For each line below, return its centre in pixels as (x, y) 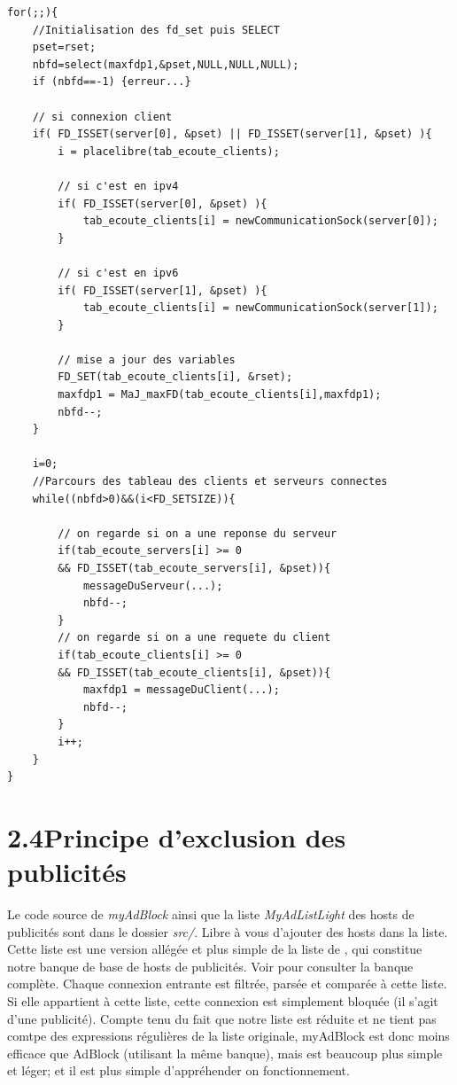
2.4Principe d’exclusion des (177, 836)
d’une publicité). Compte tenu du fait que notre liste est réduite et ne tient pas (222, 1018)
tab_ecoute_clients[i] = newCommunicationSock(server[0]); (260, 221)
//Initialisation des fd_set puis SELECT (156, 30)
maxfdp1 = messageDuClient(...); (181, 690)
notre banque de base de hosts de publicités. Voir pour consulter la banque (210, 966)
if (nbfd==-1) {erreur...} (112, 82)
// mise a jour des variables (147, 359)
